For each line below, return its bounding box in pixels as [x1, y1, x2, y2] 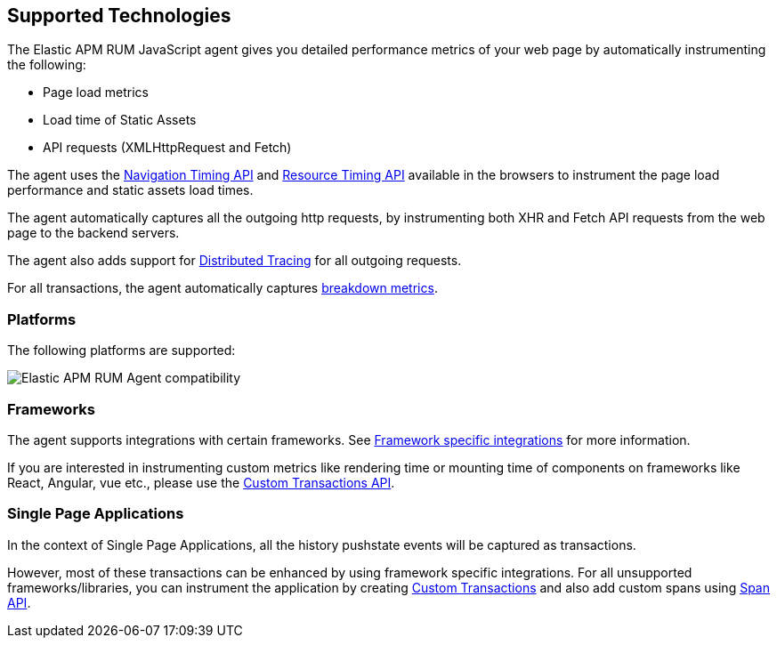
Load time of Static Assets [43, 112, 197, 128]
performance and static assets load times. [7, 182, 254, 198]
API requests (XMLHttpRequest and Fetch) [43, 140, 292, 156]
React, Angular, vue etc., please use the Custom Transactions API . [7, 474, 395, 490]
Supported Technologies [7, 4, 231, 27]
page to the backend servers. [7, 225, 180, 241]
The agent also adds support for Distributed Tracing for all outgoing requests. [7, 253, 462, 269]
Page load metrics [43, 85, 149, 101]
